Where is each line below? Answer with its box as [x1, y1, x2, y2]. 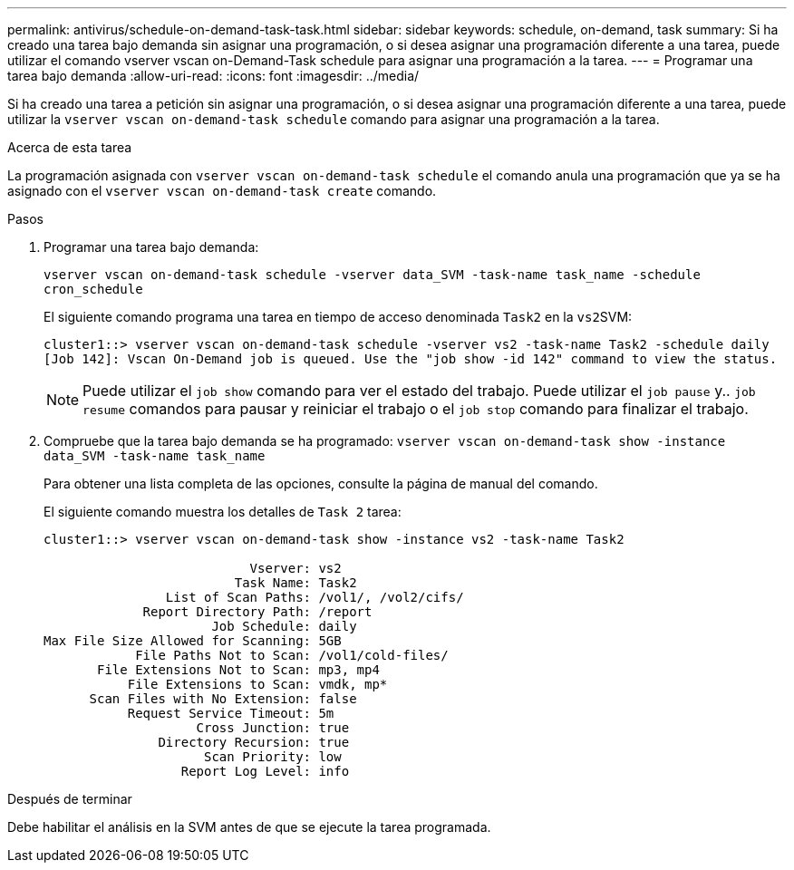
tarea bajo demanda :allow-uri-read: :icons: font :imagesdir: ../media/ [7, 68, 420, 83]
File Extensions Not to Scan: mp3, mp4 [97, 662, 380, 677]
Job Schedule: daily [211, 619, 357, 633]
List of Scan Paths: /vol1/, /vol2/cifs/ [165, 590, 464, 604]
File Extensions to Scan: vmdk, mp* [127, 677, 388, 691]
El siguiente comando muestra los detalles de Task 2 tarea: [44, 504, 402, 519]
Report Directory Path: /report [142, 604, 373, 619]
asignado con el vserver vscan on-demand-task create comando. [7, 183, 437, 198]
